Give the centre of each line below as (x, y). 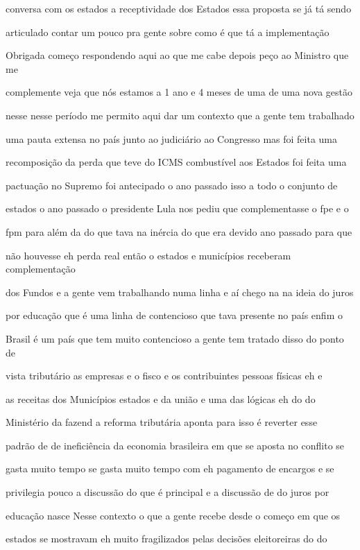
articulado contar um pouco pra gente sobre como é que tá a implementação (168, 32)
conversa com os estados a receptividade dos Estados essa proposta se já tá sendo (179, 8)
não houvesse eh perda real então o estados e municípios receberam (148, 255)
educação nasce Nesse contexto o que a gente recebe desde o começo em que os (173, 515)
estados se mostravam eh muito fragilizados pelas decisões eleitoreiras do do (166, 539)
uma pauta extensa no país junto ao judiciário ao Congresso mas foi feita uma (172, 138)
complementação (41, 269)
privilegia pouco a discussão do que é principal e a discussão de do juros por (168, 492)
